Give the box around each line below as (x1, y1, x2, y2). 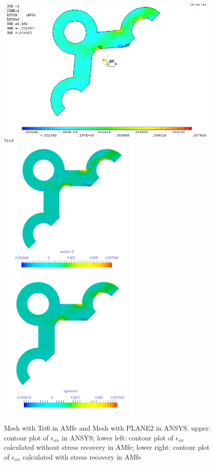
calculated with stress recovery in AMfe (23, 451, 142, 462)
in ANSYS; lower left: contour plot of (62, 432, 174, 442)
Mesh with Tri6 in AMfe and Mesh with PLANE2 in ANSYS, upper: (4, 423, 211, 433)
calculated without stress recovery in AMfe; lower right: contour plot (4, 442, 210, 452)
